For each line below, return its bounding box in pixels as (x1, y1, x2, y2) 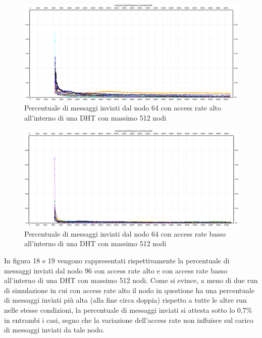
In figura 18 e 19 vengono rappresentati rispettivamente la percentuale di (4, 255, 230, 265)
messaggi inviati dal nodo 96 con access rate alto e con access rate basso (4, 265, 227, 275)
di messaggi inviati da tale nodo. (4, 324, 104, 335)
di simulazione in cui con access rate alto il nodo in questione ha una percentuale (4, 285, 255, 295)
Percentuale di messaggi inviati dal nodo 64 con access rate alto (24, 102, 221, 113)
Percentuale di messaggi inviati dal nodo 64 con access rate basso (24, 228, 226, 239)
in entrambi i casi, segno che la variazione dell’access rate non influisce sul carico (4, 314, 253, 325)
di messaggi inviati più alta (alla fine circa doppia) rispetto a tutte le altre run (4, 295, 247, 305)
